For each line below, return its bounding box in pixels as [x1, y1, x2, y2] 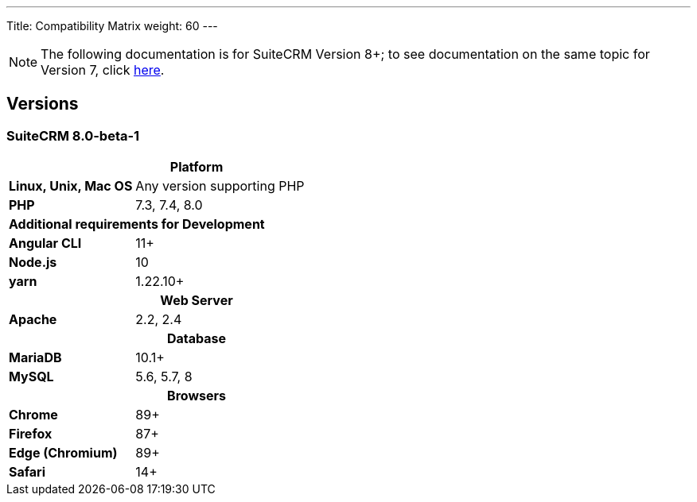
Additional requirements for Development [9, 216, 265, 233]
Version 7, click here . [41, 62, 165, 78]
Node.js [9, 254, 57, 271]
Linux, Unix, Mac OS [9, 178, 133, 195]
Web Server [160, 292, 233, 309]
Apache [9, 311, 57, 328]
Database [166, 330, 227, 347]
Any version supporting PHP [135, 178, 305, 195]
